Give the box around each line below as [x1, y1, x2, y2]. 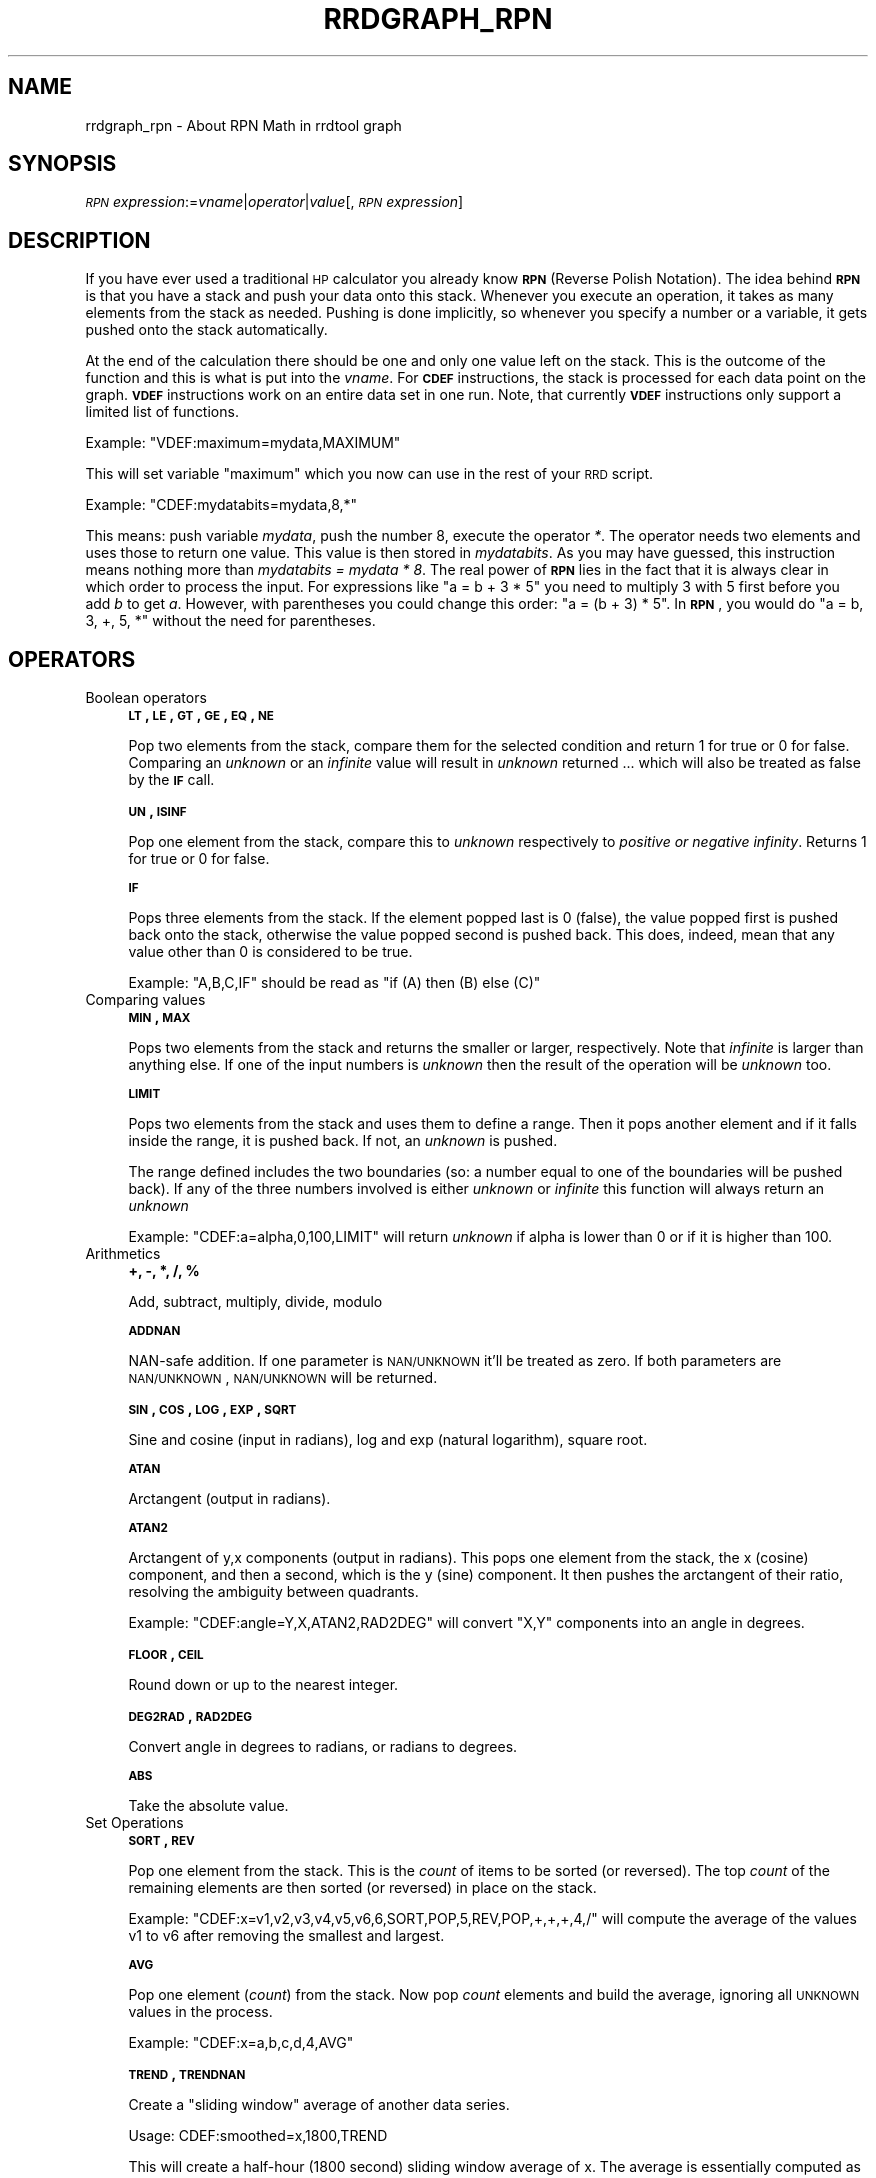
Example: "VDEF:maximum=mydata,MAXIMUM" [85, 434, 401, 452]
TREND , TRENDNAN [128, 2065, 246, 2083]
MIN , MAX [128, 1008, 191, 1026]
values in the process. [128, 2003, 273, 2021]
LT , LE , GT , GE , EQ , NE [128, 706, 274, 724]
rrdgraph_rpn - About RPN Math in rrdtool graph [85, 116, 402, 134]
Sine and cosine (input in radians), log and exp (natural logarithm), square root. [128, 1431, 648, 1449]
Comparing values [85, 991, 206, 1009]
